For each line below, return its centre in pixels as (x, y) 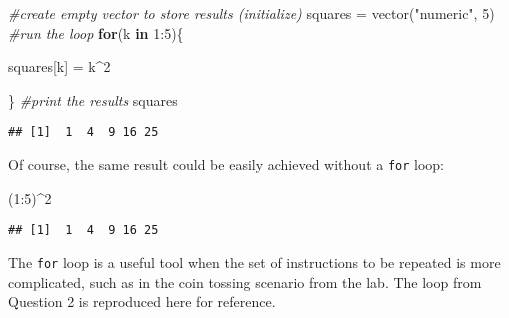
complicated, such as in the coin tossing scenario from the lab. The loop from (245, 281)
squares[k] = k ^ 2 (59, 66)
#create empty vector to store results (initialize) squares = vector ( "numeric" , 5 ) (251, 13)
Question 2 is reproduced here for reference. (142, 301)
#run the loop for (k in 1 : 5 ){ (96, 32)
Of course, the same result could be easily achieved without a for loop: (226, 164)
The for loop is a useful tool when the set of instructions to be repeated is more (254, 261)
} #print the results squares (93, 99)
